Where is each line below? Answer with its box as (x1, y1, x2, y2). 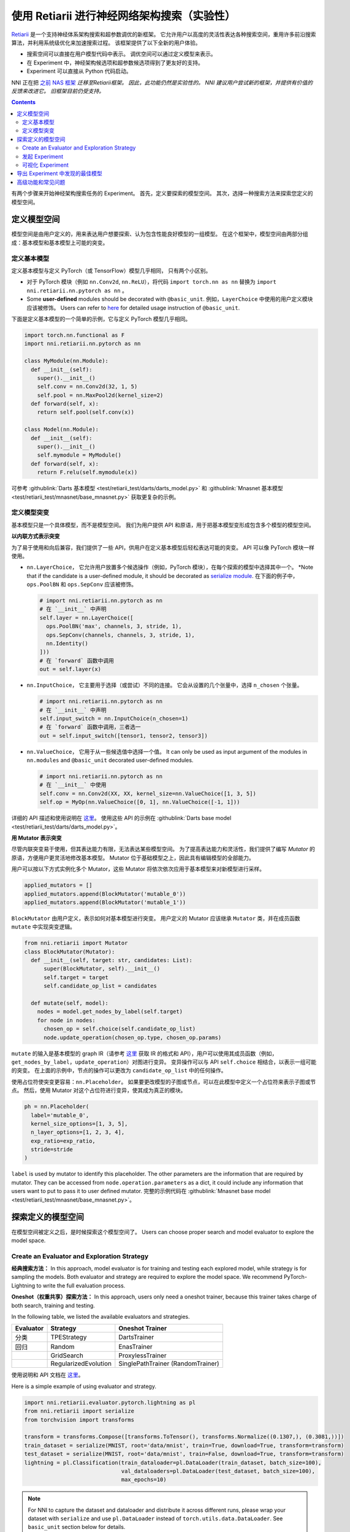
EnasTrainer (118, 1343, 153, 1351)
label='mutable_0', (31, 1112, 89, 1118)
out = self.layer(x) (39, 666, 101, 673)
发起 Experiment (22, 153, 64, 160)
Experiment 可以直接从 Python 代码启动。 (26, 67, 132, 75)
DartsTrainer (118, 1333, 154, 1341)
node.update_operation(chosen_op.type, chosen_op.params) (44, 1034, 222, 1041)
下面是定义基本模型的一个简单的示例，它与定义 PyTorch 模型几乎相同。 (11, 315, 191, 322)
